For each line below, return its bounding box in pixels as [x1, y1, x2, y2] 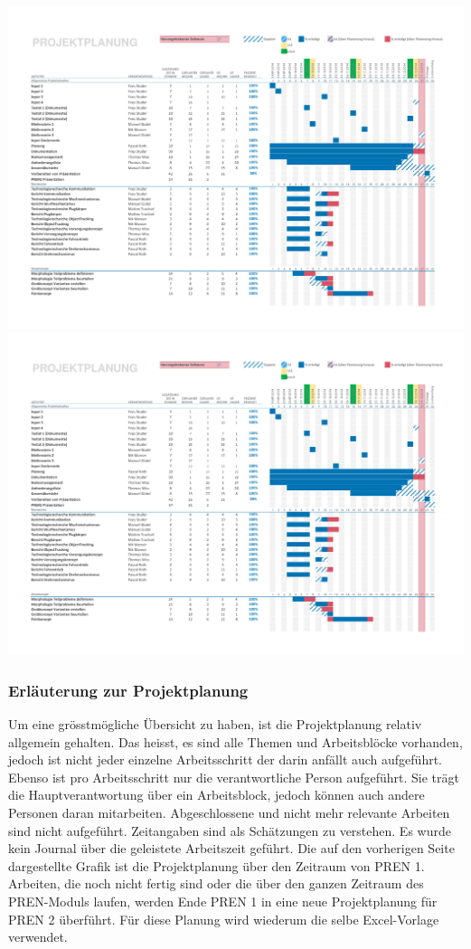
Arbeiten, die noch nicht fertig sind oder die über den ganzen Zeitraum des [8, 874, 424, 893]
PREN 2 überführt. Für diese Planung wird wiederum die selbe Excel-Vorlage [8, 909, 439, 928]
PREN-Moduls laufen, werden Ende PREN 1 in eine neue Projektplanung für [8, 892, 438, 911]
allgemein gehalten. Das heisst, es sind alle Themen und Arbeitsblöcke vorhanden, [8, 732, 463, 751]
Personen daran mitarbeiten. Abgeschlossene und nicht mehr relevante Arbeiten [8, 803, 450, 822]
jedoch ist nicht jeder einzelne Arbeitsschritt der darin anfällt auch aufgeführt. [8, 750, 443, 769]
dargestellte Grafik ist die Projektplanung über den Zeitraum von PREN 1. [8, 856, 425, 875]
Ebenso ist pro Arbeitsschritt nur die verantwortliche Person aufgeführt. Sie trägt [8, 767, 459, 786]
